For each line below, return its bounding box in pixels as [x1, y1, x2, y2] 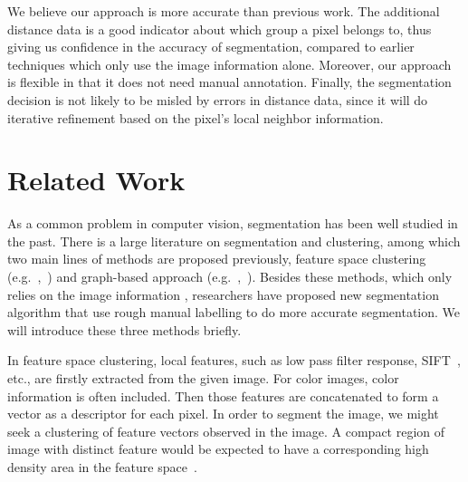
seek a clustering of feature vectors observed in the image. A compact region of [7, 421, 445, 440]
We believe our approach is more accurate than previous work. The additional [7, 2, 440, 20]
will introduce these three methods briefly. [7, 320, 242, 339]
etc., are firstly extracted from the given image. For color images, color [7, 369, 399, 388]
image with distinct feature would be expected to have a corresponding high [7, 439, 429, 458]
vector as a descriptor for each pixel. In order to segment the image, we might [7, 404, 439, 423]
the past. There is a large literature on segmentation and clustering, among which [7, 231, 461, 250]
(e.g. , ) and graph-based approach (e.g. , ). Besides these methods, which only [7, 267, 453, 286]
